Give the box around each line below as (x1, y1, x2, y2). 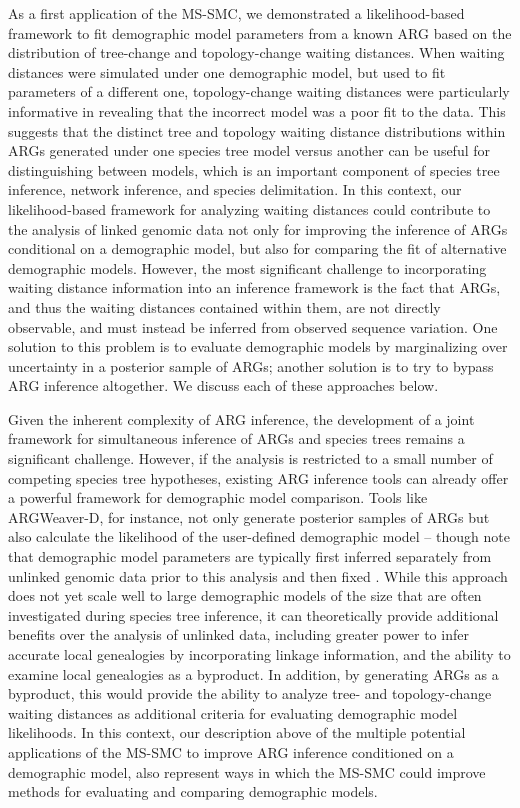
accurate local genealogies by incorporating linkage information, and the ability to (8, 644, 511, 664)
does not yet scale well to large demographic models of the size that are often (8, 585, 482, 606)
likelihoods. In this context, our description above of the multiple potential (8, 722, 466, 743)
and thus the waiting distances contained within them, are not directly (8, 296, 441, 317)
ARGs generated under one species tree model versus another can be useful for (8, 140, 491, 161)
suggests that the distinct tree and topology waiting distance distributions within (8, 120, 506, 141)
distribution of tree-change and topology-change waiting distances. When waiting (8, 42, 505, 63)
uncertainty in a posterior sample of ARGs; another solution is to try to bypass (8, 355, 494, 376)
